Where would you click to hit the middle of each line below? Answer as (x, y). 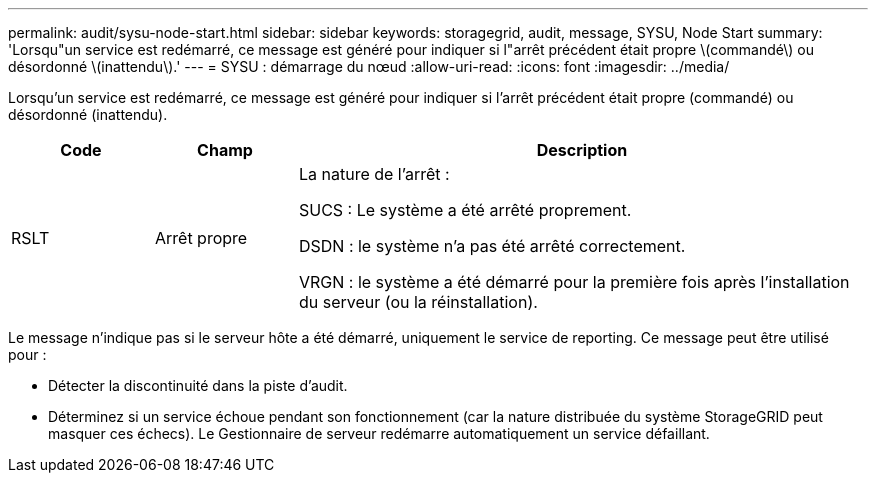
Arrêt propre (201, 238)
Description (582, 150)
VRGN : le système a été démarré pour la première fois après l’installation (574, 282)
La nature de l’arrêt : (374, 174)
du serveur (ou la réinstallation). (418, 302)
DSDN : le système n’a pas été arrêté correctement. (492, 246)
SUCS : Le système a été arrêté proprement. (465, 210)
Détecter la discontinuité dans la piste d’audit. (198, 385)
